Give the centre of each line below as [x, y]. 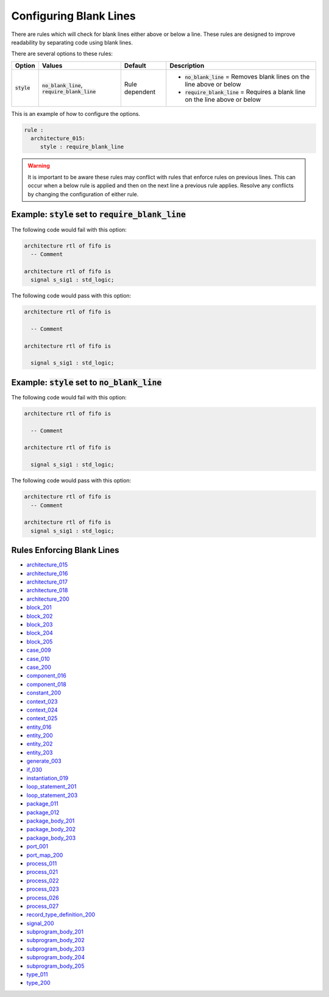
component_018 [46, 684]
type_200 [39, 983]
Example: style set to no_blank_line [87, 382]
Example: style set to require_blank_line [98, 214]
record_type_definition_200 [61, 915]
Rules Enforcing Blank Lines [65, 550]
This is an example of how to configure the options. [76, 113]
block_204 [40, 633]
